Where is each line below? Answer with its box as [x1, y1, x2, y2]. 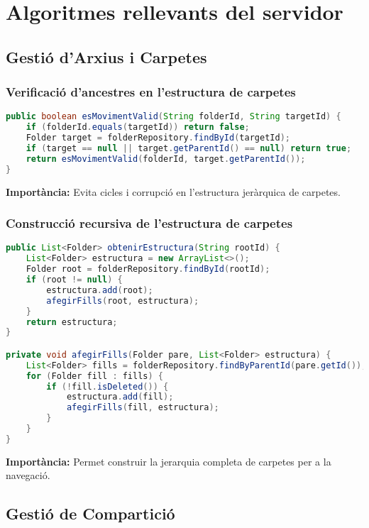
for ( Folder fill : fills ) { [26, 370, 164, 381]
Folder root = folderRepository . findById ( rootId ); [26, 264, 270, 275]
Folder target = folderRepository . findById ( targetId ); [26, 133, 290, 143]
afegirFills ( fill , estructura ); [66, 402, 219, 413]
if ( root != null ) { [26, 275, 123, 285]
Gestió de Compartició [6, 502, 175, 524]
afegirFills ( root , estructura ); [46, 295, 199, 306]
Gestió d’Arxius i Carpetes [6, 45, 207, 67]
